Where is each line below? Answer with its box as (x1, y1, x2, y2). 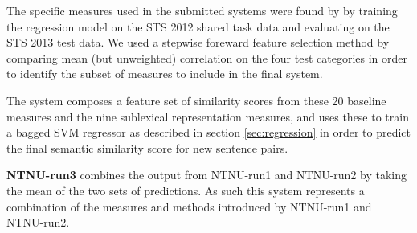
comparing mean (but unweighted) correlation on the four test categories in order (6, 49, 407, 66)
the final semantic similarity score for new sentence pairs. (6, 139, 288, 156)
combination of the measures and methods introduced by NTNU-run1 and (6, 198, 372, 215)
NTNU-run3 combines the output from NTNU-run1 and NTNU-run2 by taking (6, 166, 407, 183)
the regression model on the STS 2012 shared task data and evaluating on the (6, 18, 390, 35)
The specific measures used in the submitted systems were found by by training (6, 2, 398, 18)
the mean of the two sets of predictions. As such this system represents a (6, 182, 365, 198)
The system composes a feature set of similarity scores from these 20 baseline (6, 92, 386, 108)
